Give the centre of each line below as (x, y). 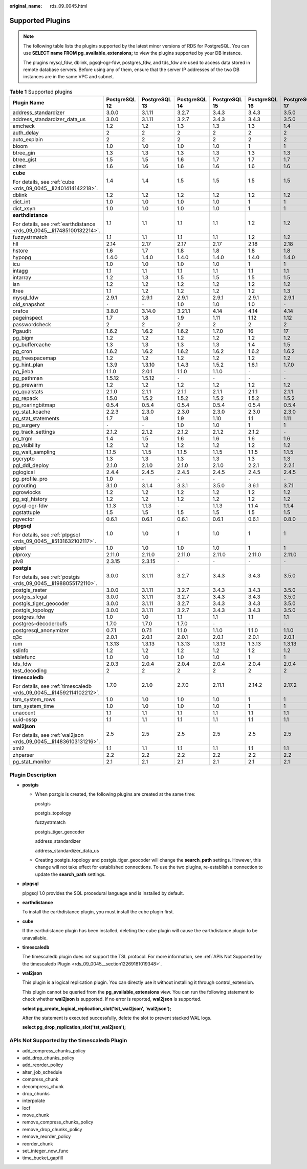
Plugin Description (33, 775)
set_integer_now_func (46, 1151)
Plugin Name (28, 103)
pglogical (24, 472)
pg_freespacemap (34, 358)
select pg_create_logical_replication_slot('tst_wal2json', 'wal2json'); (97, 1008)
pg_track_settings (34, 432)
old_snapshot (29, 304)
